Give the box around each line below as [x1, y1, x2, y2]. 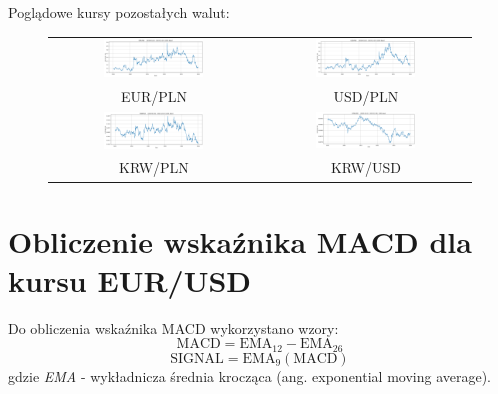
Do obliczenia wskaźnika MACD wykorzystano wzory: [8, 317, 339, 338]
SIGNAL [170, 351, 224, 366]
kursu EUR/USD [8, 259, 252, 300]
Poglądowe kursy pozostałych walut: [8, 2, 230, 22]
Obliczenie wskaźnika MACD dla [8, 220, 472, 261]
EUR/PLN [120, 85, 188, 106]
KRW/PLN [119, 157, 189, 178]
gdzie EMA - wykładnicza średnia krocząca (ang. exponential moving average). [8, 365, 492, 386]
